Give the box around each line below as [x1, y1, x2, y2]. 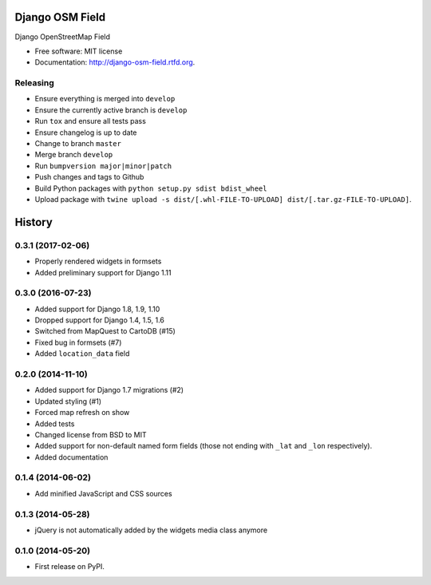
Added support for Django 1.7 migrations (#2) [34, 385, 184, 395]
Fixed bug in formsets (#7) [34, 338, 122, 347]
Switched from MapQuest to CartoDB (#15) [34, 326, 176, 336]
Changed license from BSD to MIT [34, 429, 147, 439]
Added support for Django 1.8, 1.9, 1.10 [34, 304, 160, 314]
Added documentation [34, 452, 109, 462]
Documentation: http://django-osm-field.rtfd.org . [34, 57, 196, 67]
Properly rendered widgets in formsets [34, 256, 162, 267]
